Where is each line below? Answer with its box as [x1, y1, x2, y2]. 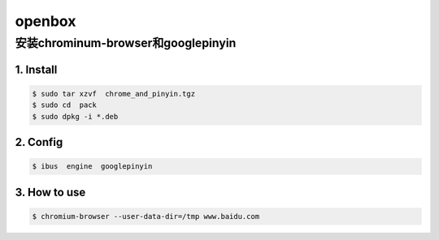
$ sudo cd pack [32, 101, 98, 109]
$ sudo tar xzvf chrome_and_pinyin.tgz [32, 89, 195, 98]
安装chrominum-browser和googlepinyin [15, 36, 237, 50]
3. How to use [15, 185, 86, 199]
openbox [15, 12, 76, 30]
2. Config [15, 135, 63, 149]
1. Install [15, 62, 58, 76]
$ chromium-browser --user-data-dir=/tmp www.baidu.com [32, 212, 260, 221]
